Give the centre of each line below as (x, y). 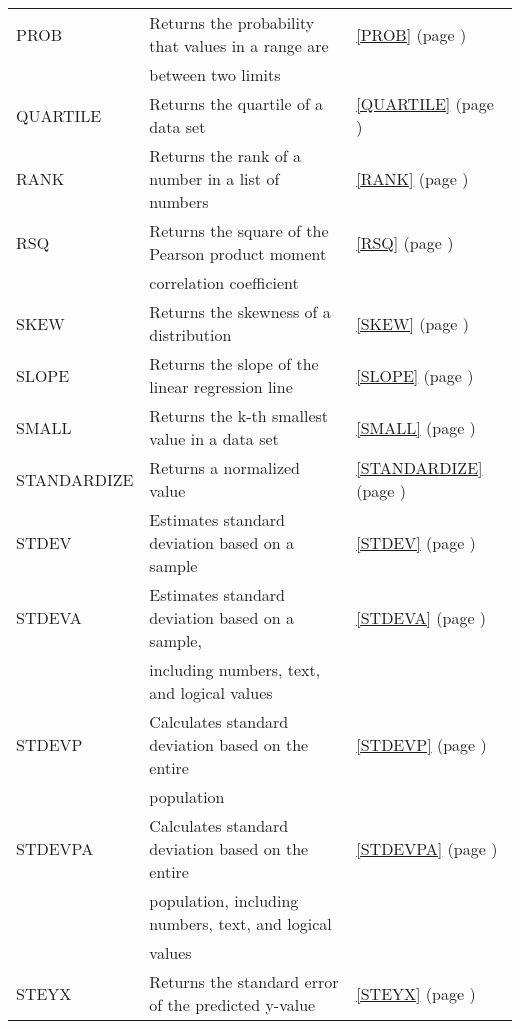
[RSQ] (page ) (405, 242)
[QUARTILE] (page (425, 103)
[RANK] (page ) (412, 178)
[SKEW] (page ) (412, 323)
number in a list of (214, 178)
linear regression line (221, 386)
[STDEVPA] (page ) (427, 848)
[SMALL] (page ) (416, 427)
